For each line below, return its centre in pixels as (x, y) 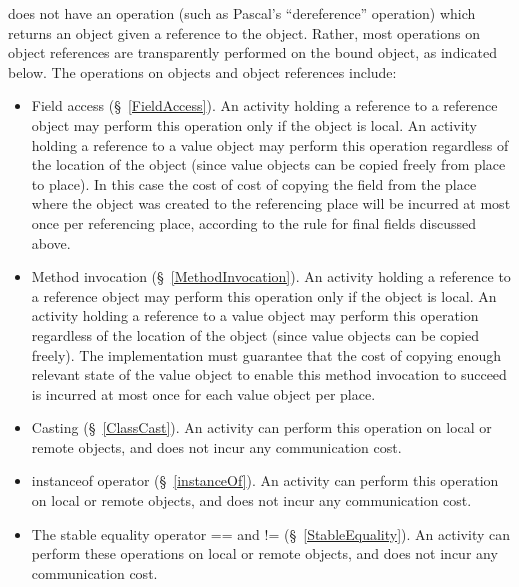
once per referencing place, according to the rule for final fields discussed (254, 222)
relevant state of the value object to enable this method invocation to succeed (269, 374)
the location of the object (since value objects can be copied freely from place (268, 164)
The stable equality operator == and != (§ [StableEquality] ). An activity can (270, 533)
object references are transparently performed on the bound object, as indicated (252, 52)
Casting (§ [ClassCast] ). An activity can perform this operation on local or (261, 427)
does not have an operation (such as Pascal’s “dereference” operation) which (242, 13)
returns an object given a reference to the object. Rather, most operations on (244, 32)
